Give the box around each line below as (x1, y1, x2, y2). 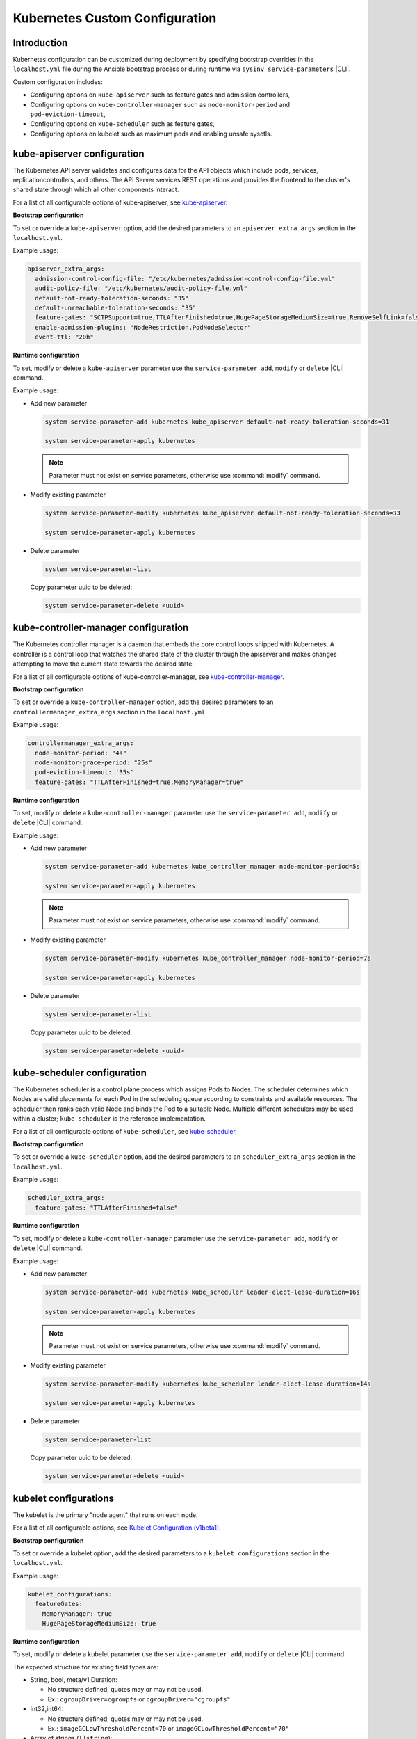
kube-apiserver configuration (13, 147, 145, 159)
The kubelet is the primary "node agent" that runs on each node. (13, 1510, 198, 1519)
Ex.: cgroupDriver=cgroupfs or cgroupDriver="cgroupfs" (47, 1694, 231, 1704)
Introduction (13, 37, 68, 49)
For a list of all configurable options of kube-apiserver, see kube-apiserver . (13, 198, 228, 207)
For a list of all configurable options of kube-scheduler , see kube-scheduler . (13, 1127, 238, 1135)
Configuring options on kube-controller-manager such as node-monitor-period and (30, 100, 291, 109)
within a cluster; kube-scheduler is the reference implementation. (13, 1114, 206, 1123)
